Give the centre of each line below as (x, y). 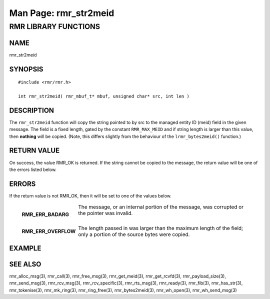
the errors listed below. (33, 169)
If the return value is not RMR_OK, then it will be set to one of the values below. (90, 195)
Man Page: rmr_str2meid (62, 13)
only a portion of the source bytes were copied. (134, 234)
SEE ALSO (25, 264)
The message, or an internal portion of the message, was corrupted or (161, 207)
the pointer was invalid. (105, 213)
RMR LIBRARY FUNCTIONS (54, 26)
